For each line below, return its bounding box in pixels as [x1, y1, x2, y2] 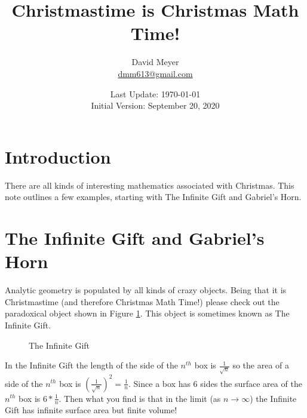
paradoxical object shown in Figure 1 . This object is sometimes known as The [5, 307, 290, 319]
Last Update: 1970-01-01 [110, 87, 201, 100]
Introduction [5, 144, 111, 168]
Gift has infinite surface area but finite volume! [5, 404, 177, 416]
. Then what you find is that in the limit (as [59, 392, 221, 404]
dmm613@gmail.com [118, 67, 193, 79]
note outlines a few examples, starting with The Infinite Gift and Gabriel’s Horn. [5, 190, 302, 203]
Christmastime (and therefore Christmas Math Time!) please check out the [5, 295, 280, 308]
